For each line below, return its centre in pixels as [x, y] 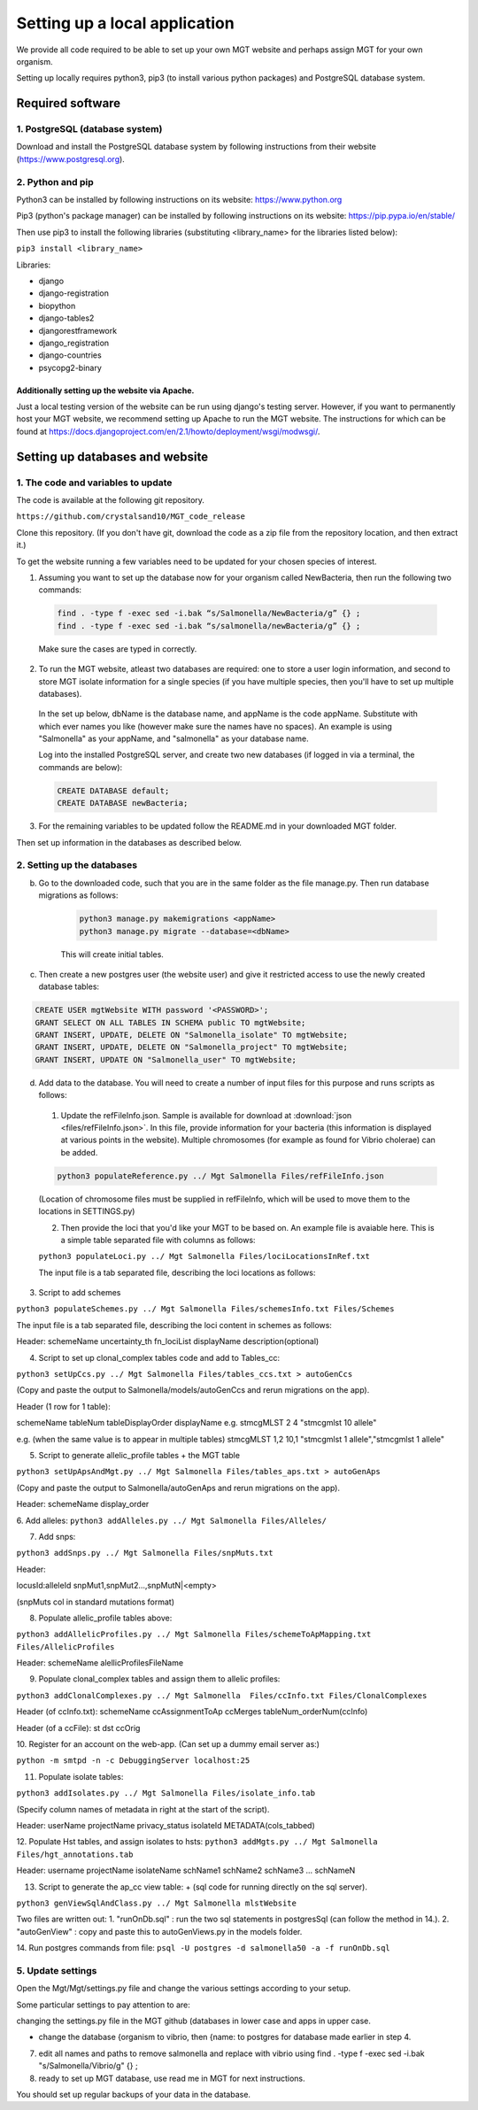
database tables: [69, 986]
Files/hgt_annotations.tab [75, 1854]
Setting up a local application [125, 23]
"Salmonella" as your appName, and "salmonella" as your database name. [173, 738]
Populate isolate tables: [81, 1776]
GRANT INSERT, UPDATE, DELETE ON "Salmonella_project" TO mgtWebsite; [192, 1047]
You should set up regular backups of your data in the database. [134, 2094]
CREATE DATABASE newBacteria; [123, 803]
